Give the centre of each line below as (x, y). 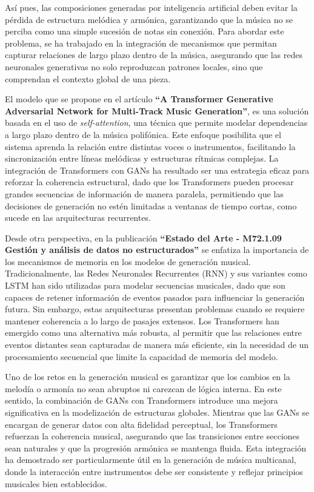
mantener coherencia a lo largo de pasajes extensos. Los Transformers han (142, 320)
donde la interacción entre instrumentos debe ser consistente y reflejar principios (154, 471)
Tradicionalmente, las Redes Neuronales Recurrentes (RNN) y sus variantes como (156, 273)
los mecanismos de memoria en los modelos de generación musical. (128, 261)
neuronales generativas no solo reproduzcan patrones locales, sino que (134, 66)
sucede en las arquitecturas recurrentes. (78, 218)
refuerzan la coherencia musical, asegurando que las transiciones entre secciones (152, 436)
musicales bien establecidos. (56, 483)
